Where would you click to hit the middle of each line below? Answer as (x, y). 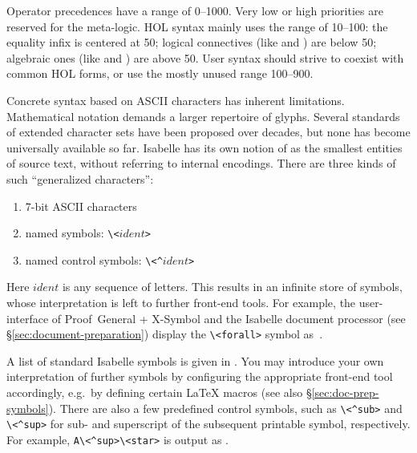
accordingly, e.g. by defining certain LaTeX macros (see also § (159, 392)
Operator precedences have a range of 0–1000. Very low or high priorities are (195, 10)
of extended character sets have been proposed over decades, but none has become (208, 132)
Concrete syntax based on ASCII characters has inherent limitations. (176, 100)
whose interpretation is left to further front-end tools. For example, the (181, 303)
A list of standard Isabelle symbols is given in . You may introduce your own (195, 360)
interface (28, 318)
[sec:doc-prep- (345, 392)
